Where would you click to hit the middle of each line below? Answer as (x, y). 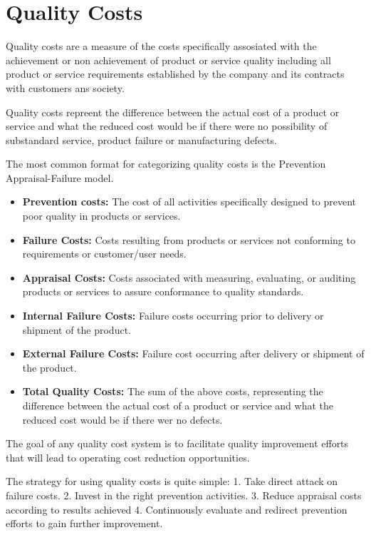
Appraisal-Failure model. (60, 177)
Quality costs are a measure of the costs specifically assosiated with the (161, 46)
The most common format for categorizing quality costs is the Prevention (166, 164)
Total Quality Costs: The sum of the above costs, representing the (173, 391)
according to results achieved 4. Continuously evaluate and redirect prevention (177, 509)
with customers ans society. (65, 87)
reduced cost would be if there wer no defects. (122, 419)
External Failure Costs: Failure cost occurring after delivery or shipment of (193, 353)
